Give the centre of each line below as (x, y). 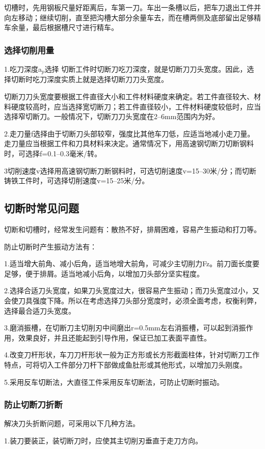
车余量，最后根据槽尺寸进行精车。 (61, 27)
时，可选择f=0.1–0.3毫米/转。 (53, 153)
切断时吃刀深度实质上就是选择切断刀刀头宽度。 (89, 79)
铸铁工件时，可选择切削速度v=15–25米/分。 (77, 180)
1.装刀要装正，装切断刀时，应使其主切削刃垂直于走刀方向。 (103, 440)
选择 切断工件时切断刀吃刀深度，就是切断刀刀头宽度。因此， (146, 69)
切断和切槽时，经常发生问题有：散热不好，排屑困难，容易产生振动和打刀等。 (132, 229)
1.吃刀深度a (23, 69)
